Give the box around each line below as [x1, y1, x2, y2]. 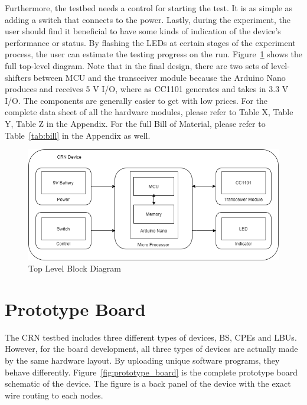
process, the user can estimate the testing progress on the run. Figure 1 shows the [5, 48, 302, 60]
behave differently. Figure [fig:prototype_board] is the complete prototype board [5, 365, 298, 378]
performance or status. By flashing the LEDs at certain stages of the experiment [5, 36, 296, 48]
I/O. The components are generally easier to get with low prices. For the [5, 94, 268, 106]
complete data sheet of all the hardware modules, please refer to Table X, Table [5, 106, 293, 118]
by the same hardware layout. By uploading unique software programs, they [5, 354, 280, 367]
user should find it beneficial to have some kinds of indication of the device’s [5, 25, 281, 37]
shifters [5, 71, 31, 83]
